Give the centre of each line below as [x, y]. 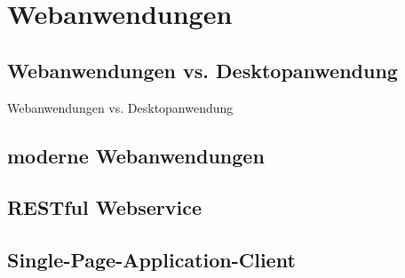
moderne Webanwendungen [136, 155]
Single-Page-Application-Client [151, 260]
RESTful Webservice [104, 207]
